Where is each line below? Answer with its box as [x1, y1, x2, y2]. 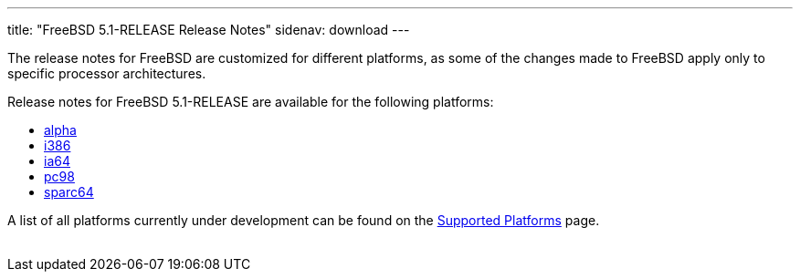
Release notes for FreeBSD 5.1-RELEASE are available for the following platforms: [7, 94, 494, 109]
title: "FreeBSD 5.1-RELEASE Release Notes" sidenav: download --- [7, 22, 410, 37]
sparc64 [44, 184, 94, 200]
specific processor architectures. [7, 66, 206, 81]
